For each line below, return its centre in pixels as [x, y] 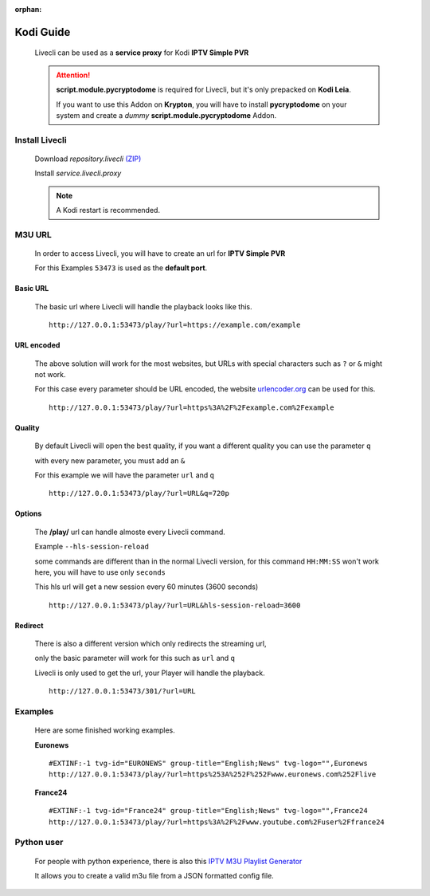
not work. [50, 374]
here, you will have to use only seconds [100, 572]
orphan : [28, 9]
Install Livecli [41, 140]
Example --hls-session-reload [92, 547]
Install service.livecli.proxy [78, 173]
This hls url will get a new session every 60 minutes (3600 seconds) [147, 587]
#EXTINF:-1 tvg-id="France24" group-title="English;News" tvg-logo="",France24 [208, 811]
